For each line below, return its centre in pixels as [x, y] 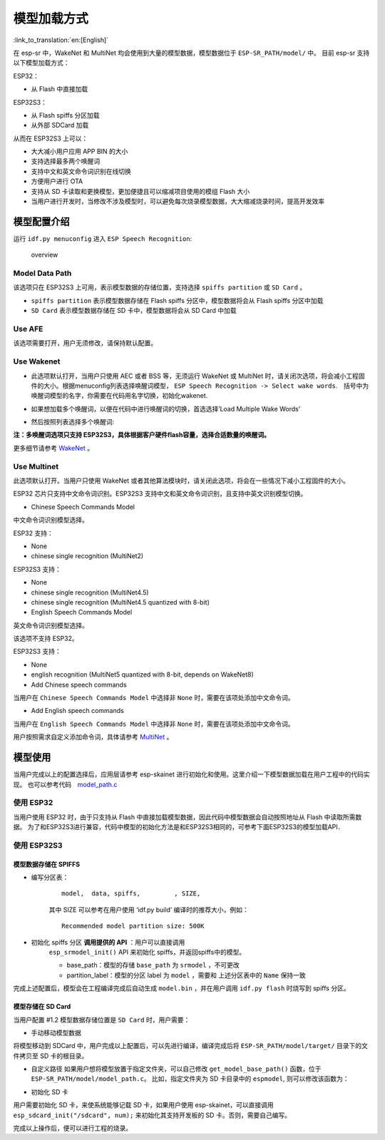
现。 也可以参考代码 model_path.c [65, 784]
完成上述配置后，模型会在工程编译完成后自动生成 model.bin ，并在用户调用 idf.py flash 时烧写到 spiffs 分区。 [181, 988]
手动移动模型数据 [56, 1032]
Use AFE [28, 329]
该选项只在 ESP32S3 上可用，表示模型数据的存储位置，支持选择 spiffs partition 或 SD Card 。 [160, 287]
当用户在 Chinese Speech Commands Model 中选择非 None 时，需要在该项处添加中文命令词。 [154, 698]
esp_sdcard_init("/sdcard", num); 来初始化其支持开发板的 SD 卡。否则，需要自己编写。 [152, 1115]
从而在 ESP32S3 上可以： [51, 138]
